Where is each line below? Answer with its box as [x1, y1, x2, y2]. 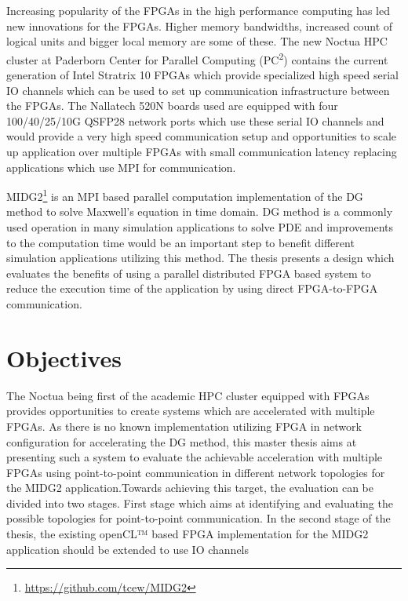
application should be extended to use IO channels [6, 541, 250, 557]
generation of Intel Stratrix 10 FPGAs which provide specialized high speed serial [6, 67, 399, 83]
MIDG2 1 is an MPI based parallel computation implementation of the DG [6, 186, 363, 204]
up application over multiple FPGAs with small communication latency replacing [6, 144, 397, 159]
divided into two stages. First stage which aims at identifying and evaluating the [6, 494, 393, 511]
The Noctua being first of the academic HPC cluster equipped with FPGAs [6, 387, 370, 403]
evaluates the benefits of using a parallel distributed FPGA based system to [6, 264, 371, 281]
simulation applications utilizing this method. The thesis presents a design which [6, 250, 395, 266]
